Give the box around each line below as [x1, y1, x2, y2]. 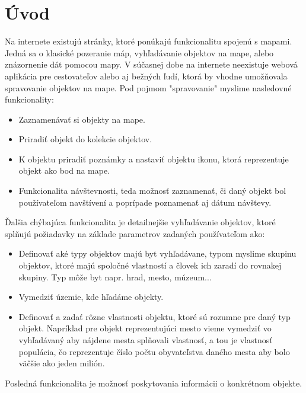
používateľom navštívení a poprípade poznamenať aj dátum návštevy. [18, 196, 272, 208]
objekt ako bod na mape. [18, 164, 110, 177]
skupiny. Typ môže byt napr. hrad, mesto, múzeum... [18, 270, 212, 283]
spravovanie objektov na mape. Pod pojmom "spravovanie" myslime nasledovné [5, 81, 292, 94]
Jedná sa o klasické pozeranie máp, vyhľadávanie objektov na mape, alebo [5, 46, 274, 59]
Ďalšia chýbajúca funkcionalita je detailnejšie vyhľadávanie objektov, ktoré [5, 216, 276, 228]
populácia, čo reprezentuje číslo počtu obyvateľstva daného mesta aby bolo [18, 345, 290, 357]
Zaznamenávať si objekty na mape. [18, 113, 145, 125]
